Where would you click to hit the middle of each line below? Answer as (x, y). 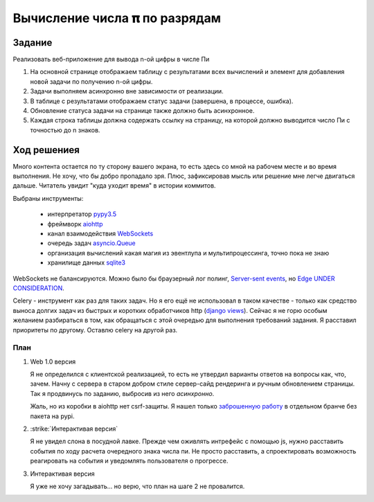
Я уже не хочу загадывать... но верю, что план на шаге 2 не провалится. (137, 486)
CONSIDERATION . (39, 288)
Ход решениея (46, 150)
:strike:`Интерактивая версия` (74, 429)
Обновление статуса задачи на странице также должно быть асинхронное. (142, 111)
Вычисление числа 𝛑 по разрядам (117, 18)
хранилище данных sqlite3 (87, 262)
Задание (33, 43)
